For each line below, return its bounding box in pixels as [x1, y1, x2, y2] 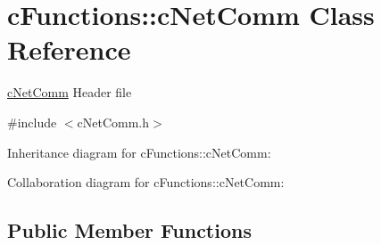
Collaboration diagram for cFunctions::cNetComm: [7, 173, 285, 192]
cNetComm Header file [7, 83, 132, 102]
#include [7, 112, 57, 131]
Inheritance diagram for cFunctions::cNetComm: [7, 143, 271, 161]
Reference [7, 31, 131, 68]
